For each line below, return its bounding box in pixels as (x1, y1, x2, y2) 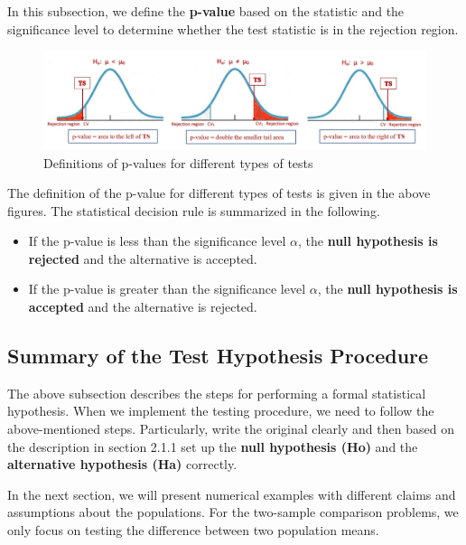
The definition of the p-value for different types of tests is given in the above (7, 183, 431, 202)
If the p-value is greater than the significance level (28, 279, 306, 298)
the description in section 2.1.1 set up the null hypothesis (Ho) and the (7, 437, 418, 456)
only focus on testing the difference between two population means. (7, 521, 379, 540)
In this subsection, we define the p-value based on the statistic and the (7, 2, 405, 20)
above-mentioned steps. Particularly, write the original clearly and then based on (7, 419, 454, 438)
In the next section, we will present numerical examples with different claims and (7, 484, 456, 503)
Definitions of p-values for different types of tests (43, 153, 313, 172)
